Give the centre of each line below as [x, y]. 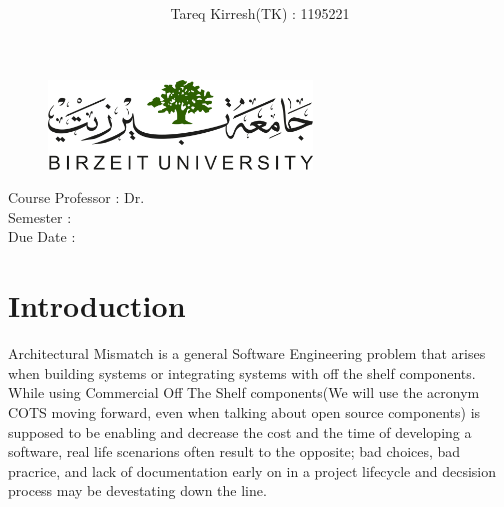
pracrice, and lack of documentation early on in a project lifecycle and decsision [252, 470]
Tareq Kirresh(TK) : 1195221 [260, 13]
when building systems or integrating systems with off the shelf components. [242, 372]
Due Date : [42, 236]
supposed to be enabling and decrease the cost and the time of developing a [240, 431]
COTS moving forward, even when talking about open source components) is [244, 411]
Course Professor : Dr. [76, 197]
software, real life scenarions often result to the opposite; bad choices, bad [234, 451]
